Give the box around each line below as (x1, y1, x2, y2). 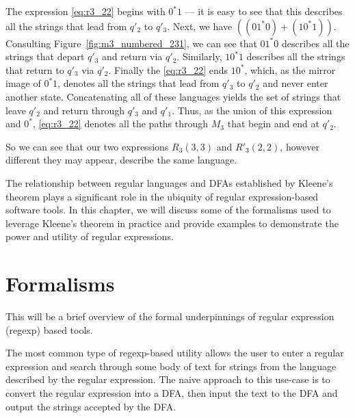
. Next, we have (167, 18, 233, 33)
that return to (5, 62, 64, 77)
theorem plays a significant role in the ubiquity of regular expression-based (5, 189, 319, 203)
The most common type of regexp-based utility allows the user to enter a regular (5, 345, 344, 360)
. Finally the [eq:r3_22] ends (108, 62, 228, 77)
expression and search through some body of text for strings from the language (5, 358, 337, 373)
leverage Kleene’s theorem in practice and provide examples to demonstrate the (5, 215, 339, 230)
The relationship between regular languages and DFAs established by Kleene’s (5, 175, 333, 190)
